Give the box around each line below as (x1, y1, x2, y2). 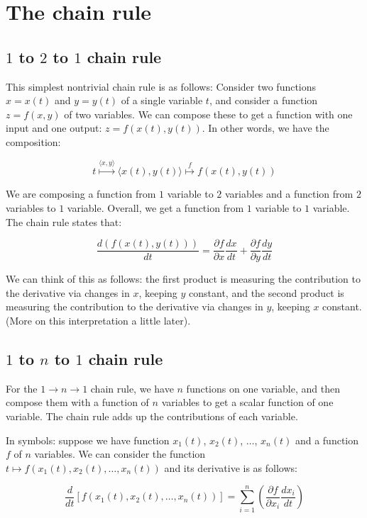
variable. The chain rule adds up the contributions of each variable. (6, 408, 298, 423)
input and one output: (6, 120, 102, 135)
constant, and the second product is (189, 285, 344, 300)
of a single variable (121, 93, 203, 108)
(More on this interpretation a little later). (6, 313, 191, 327)
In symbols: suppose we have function (6, 432, 170, 447)
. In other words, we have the (202, 120, 329, 135)
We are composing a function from (6, 186, 156, 201)
